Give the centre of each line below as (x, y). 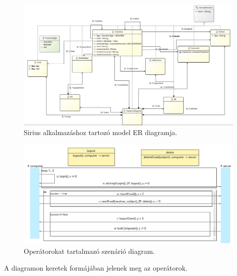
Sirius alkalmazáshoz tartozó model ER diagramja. (100, 132)
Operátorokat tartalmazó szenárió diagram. (89, 251)
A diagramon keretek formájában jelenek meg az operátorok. (96, 268)
